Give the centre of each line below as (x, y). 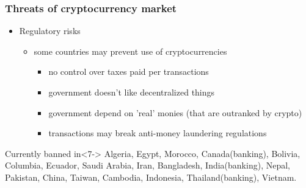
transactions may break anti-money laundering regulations (158, 133)
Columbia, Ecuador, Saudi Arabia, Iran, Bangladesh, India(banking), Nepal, (148, 165)
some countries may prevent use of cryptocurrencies (130, 51)
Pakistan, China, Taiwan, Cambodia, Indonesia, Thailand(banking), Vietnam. (151, 177)
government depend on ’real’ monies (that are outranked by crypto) (175, 112)
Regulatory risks (50, 31)
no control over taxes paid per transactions (129, 71)
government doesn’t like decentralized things (132, 92)
